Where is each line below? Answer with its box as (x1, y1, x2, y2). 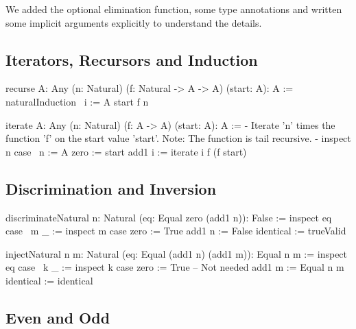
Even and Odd (5, 306, 110, 328)
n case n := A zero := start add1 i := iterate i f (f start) (5, 144, 247, 158)
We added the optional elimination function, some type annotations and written (5, 2, 342, 16)
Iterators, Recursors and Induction (5, 49, 258, 70)
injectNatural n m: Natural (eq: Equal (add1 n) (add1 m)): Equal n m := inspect (5, 246, 348, 260)
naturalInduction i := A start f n (5, 94, 149, 108)
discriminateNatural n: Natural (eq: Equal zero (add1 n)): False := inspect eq (5, 210, 332, 224)
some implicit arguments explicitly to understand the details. (5, 15, 262, 29)
